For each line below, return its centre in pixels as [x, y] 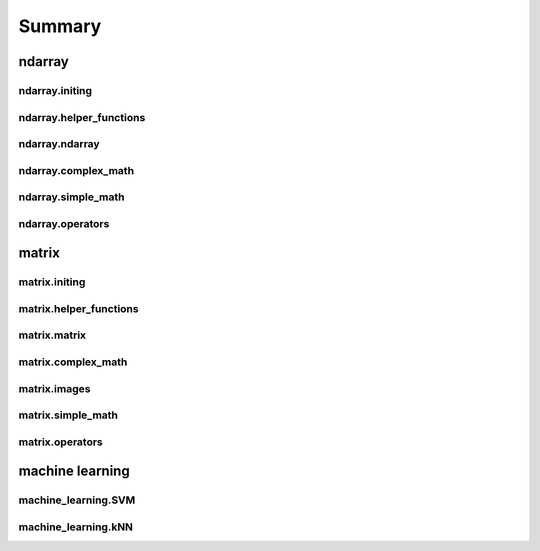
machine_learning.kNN [76, 527]
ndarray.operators [64, 223]
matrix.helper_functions [78, 308]
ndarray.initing [55, 90]
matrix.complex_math [73, 362]
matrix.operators [61, 442]
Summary [60, 26]
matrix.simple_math [68, 415]
